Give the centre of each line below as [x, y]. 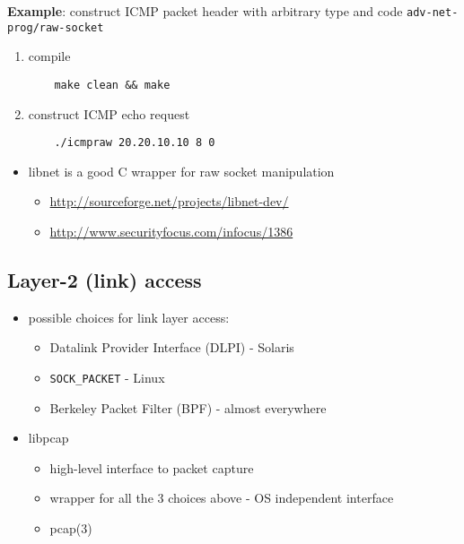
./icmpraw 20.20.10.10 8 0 [135, 143]
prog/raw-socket [56, 27]
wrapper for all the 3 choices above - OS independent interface [222, 498]
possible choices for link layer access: [129, 317]
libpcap [48, 438]
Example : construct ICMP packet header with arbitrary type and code [205, 11]
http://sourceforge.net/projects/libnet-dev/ [169, 201]
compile [49, 56]
